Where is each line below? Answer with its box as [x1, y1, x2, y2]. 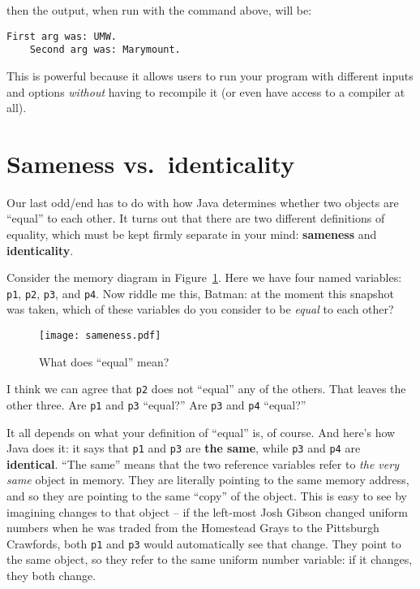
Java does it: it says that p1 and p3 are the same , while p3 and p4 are [6, 440, 361, 457]
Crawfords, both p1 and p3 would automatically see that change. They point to [6, 535, 401, 552]
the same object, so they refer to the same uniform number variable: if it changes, [6, 551, 413, 568]
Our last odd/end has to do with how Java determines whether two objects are [6, 193, 399, 210]
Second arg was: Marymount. [29, 44, 181, 56]
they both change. [6, 567, 96, 584]
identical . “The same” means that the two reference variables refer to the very [6, 455, 399, 472]
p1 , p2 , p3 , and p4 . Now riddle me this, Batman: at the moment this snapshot [6, 284, 394, 301]
